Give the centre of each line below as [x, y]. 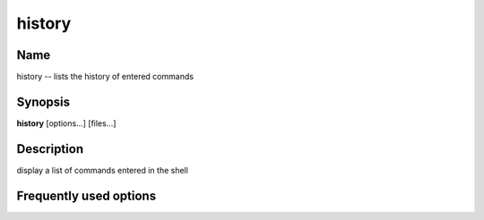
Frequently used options [86, 195]
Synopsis [43, 102]
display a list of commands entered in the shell [102, 170]
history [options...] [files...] [66, 123]
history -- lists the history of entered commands [105, 77]
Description [50, 149]
